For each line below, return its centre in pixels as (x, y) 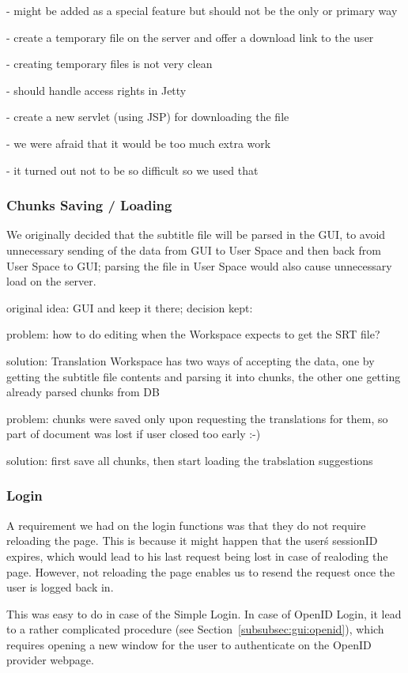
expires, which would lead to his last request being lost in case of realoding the (197, 556)
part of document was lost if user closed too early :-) (134, 434)
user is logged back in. (60, 587)
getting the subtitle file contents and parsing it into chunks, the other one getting (204, 376)
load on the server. (51, 281)
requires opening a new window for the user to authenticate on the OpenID (189, 644)
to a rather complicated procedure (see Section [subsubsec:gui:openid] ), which (195, 629)
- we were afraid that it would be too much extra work (139, 143)
